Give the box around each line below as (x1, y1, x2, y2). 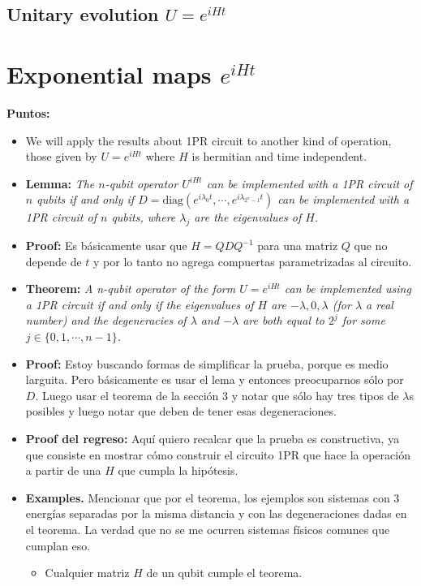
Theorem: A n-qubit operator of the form (25, 280, 236, 297)
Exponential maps (6, 57, 212, 90)
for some (342, 312, 385, 329)
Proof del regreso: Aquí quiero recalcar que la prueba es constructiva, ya (25, 430, 400, 447)
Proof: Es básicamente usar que (25, 237, 187, 254)
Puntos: (6, 104, 50, 121)
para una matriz (257, 237, 338, 254)
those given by (25, 148, 97, 165)
